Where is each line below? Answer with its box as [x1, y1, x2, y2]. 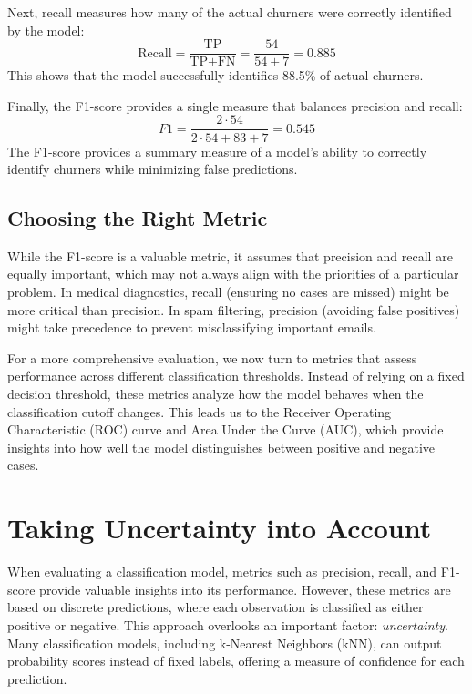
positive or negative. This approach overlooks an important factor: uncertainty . [7, 615, 448, 634]
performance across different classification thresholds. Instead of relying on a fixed [7, 366, 465, 385]
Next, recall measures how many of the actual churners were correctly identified [7, 3, 452, 21]
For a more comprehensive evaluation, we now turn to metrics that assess [7, 348, 417, 367]
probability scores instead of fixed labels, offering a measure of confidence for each [7, 651, 465, 670]
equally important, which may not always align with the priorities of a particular [7, 264, 459, 283]
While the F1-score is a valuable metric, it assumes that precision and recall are [7, 246, 453, 265]
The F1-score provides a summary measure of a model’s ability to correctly [7, 141, 427, 160]
